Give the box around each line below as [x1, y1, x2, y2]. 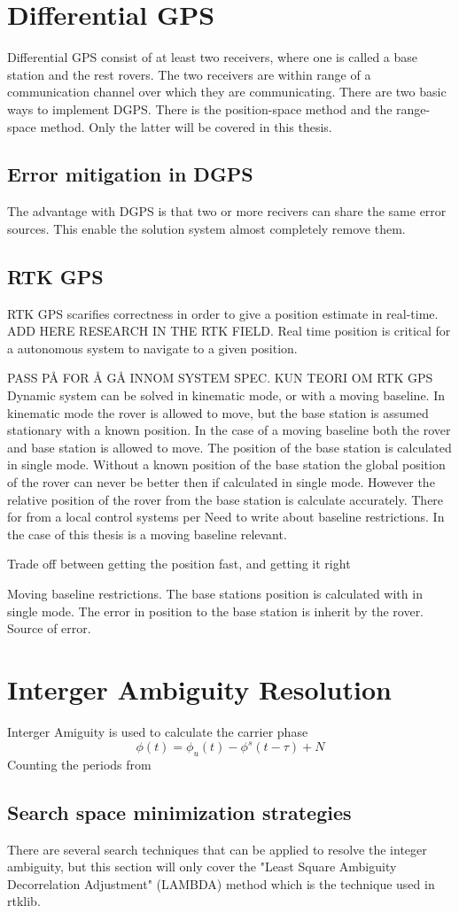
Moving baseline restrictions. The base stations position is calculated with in [7, 584, 423, 602]
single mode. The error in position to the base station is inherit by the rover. [7, 601, 424, 620]
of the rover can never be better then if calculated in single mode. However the [7, 473, 435, 491]
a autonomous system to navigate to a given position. [7, 338, 298, 357]
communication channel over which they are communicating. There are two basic [7, 82, 447, 101]
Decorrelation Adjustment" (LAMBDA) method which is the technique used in [7, 874, 435, 893]
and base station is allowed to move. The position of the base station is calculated [7, 437, 452, 456]
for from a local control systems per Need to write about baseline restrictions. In [7, 507, 445, 526]
